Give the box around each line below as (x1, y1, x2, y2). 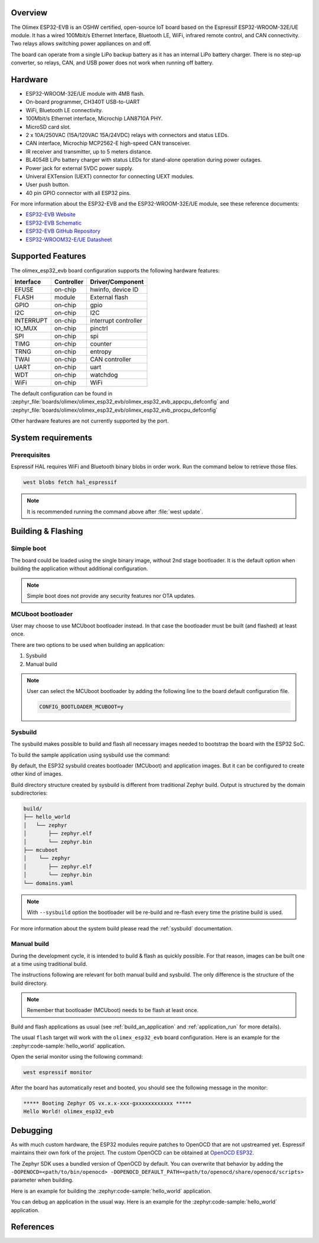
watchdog (90, 370, 118, 379)
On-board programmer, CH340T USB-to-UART (25, 98, 140, 106)
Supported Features (11, 251, 87, 261)
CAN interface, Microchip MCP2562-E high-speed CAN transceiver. (25, 139, 191, 147)
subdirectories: (11, 789, 48, 797)
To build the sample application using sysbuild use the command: (11, 751, 171, 759)
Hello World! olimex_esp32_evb (23, 1108, 115, 1115)
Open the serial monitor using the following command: (11, 1053, 143, 1060)
